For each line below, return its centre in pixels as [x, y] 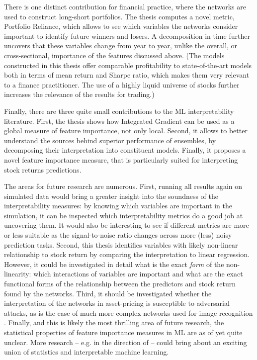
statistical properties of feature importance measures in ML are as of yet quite [123, 332]
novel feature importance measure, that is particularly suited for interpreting [121, 159]
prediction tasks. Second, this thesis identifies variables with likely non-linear [121, 244]
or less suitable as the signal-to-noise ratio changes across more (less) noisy [118, 235]
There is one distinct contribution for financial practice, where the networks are [125, 6]
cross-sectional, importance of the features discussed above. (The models [114, 55]
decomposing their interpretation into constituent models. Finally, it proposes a [125, 150]
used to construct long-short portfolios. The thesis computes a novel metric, [119, 16]
